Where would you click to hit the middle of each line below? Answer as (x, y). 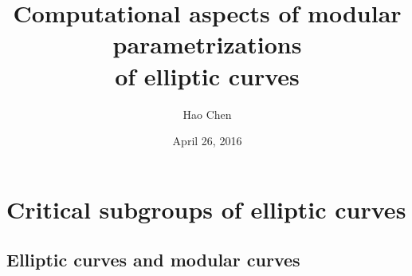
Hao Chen (207, 114)
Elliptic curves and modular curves (153, 260)
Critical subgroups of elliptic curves (206, 209)
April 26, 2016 (207, 141)
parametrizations (207, 44)
